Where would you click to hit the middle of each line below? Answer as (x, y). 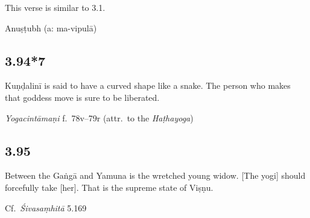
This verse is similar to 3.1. (55, 7)
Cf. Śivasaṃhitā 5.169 (46, 207)
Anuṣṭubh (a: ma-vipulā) (51, 27)
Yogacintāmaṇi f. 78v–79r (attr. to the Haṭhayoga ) (99, 117)
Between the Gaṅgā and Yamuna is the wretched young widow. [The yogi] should (155, 175)
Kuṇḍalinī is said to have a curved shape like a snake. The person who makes (148, 85)
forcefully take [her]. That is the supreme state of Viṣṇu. (109, 187)
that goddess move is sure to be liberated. (82, 97)
